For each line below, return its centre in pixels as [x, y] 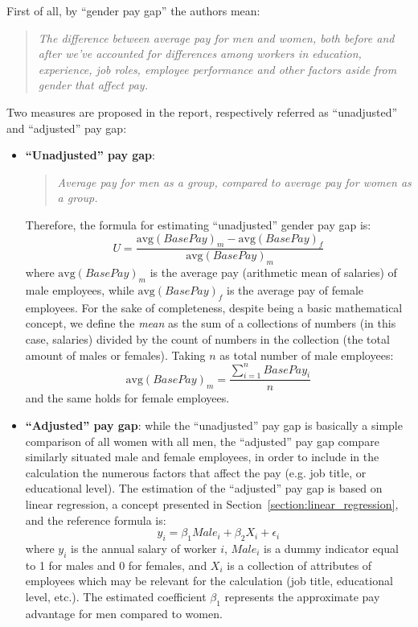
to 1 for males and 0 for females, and [116, 565]
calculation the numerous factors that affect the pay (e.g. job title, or [196, 472]
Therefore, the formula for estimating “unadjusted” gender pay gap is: [198, 224]
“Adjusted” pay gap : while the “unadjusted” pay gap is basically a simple [214, 425]
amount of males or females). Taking [115, 355]
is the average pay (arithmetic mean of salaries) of [273, 272]
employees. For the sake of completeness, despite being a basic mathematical [214, 307]
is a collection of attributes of [299, 565]
